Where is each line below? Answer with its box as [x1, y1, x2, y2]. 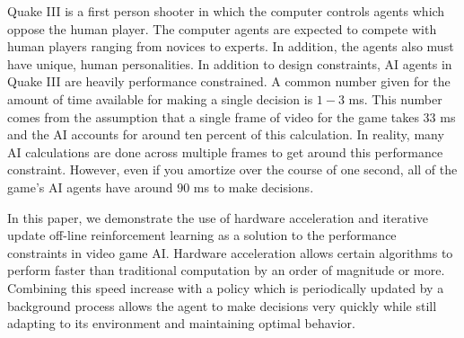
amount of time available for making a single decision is [7, 89, 313, 108]
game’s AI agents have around [7, 177, 173, 196]
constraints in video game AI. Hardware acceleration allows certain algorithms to [7, 243, 453, 262]
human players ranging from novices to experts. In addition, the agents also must [7, 37, 454, 56]
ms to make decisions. [193, 177, 314, 196]
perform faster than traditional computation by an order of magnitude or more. [7, 261, 445, 280]
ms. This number [348, 89, 442, 108]
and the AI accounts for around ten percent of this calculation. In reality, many [7, 125, 444, 144]
